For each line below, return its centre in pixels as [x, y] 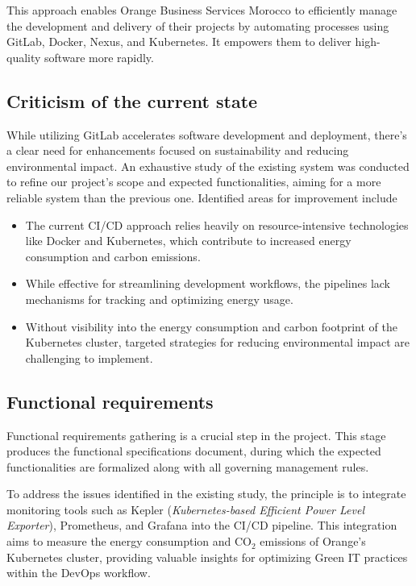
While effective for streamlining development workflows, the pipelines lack [208, 283]
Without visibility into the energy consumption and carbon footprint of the [211, 326]
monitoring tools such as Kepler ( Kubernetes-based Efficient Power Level [185, 509]
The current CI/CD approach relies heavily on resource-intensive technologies [217, 224]
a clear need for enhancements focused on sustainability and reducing [178, 150]
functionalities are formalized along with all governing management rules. [188, 466]
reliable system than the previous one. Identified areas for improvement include [202, 197]
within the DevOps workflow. [79, 573]
